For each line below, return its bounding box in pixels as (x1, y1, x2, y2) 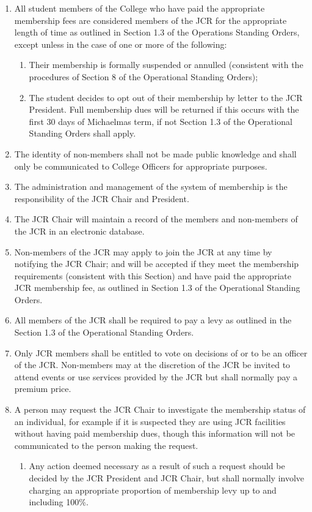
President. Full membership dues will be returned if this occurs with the (29, 103, 299, 116)
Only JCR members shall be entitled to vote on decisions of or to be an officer (14, 346, 308, 359)
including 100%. (29, 495, 89, 508)
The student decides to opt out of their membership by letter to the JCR (29, 91, 303, 104)
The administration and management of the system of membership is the (14, 180, 288, 193)
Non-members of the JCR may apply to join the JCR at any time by (14, 245, 272, 258)
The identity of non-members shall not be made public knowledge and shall (14, 147, 297, 160)
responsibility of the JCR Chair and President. (14, 192, 189, 205)
